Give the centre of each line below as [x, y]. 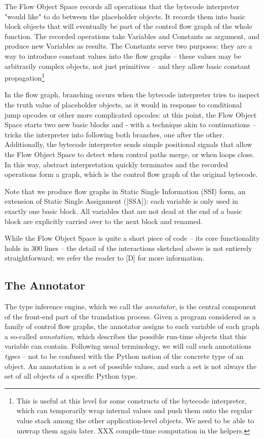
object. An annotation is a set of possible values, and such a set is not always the [130, 366]
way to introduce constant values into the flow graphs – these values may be [123, 56]
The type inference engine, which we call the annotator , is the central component [130, 306]
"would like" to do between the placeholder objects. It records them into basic [125, 16]
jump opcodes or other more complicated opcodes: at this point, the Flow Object [131, 114]
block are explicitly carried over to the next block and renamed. [104, 221]
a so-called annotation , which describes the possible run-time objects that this [126, 336]
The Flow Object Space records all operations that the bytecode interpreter [122, 6]
